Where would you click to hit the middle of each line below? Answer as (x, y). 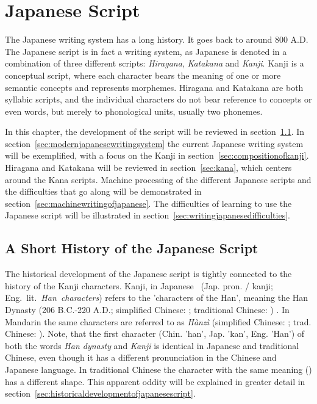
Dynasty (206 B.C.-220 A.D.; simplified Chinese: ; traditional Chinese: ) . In (147, 310)
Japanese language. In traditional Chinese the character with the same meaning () (158, 369)
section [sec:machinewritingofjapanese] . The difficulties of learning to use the (148, 203)
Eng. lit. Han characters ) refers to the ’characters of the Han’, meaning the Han (157, 298)
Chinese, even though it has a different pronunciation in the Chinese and (141, 357)
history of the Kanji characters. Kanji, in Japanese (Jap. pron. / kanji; (139, 285)
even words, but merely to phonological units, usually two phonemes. (134, 111)
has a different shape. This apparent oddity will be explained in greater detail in (155, 381)
